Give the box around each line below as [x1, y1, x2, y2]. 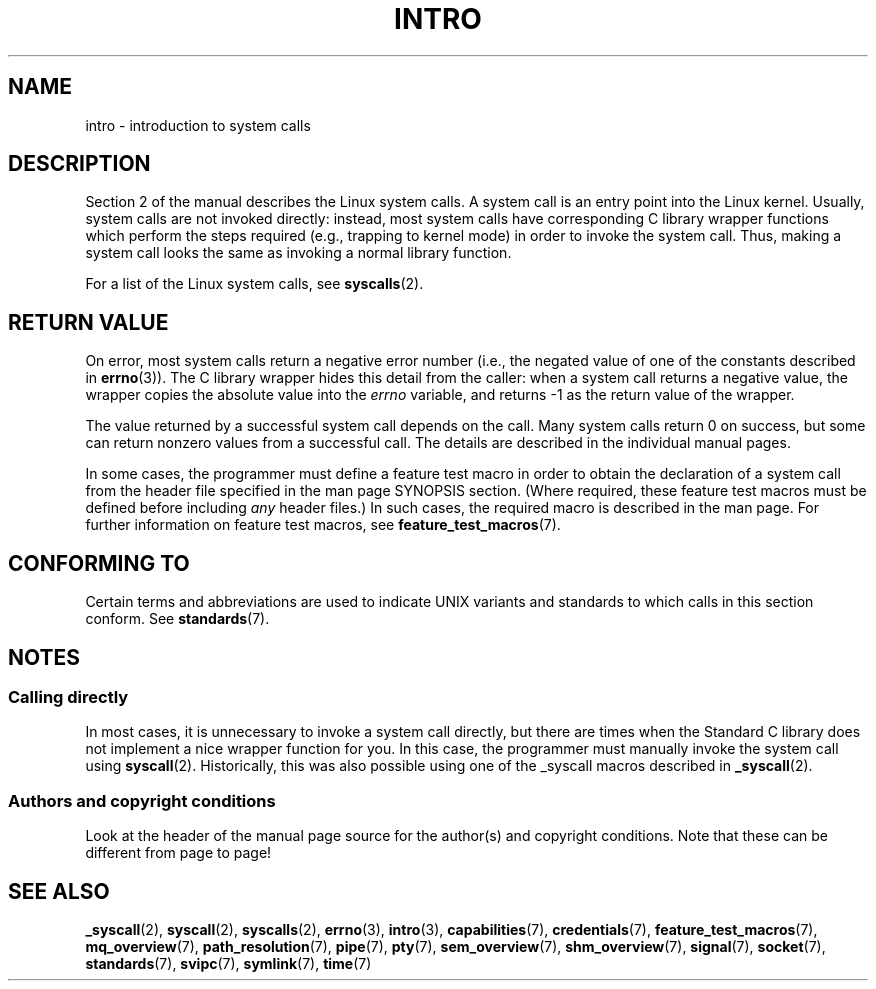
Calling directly [8, 686, 129, 707]
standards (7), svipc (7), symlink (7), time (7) [85, 954, 372, 972]
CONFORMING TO [8, 550, 190, 576]
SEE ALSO [8, 878, 110, 904]
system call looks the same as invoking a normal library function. [85, 244, 512, 262]
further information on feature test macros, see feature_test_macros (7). [85, 516, 561, 534]
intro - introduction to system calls [85, 116, 311, 134]
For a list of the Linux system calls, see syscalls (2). [85, 275, 424, 293]
